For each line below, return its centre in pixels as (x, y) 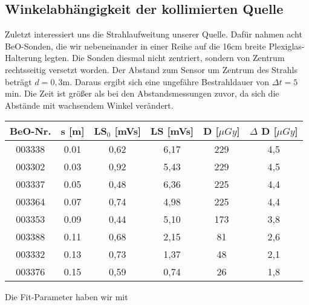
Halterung (24, 58)
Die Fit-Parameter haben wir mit (67, 297)
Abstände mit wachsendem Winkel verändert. (89, 105)
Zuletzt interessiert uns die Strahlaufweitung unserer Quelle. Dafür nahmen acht (154, 34)
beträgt (18, 81)
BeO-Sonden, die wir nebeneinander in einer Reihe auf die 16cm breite (135, 46)
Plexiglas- (287, 46)
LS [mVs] (172, 131)
